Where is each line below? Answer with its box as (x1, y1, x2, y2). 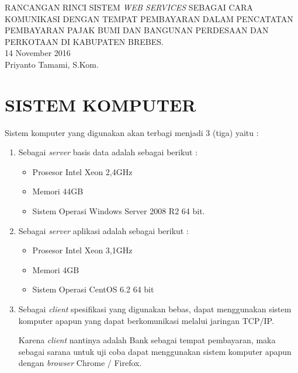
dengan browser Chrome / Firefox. (18, 357, 142, 369)
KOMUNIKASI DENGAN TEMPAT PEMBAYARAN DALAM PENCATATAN (5, 12, 293, 25)
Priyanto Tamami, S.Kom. (5, 58, 99, 70)
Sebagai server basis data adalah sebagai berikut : (18, 146, 198, 158)
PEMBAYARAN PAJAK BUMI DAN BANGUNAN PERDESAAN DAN (5, 24, 269, 36)
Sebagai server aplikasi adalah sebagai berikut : (18, 224, 189, 236)
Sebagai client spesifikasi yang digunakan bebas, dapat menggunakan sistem (18, 303, 292, 315)
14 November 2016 (5, 47, 71, 59)
